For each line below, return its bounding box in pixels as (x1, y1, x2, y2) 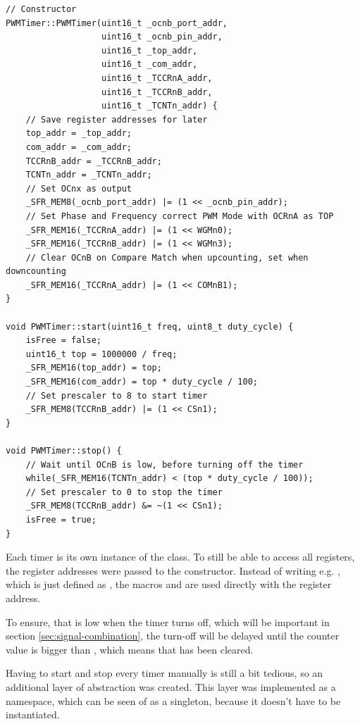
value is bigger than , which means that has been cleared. (6, 642, 254, 656)
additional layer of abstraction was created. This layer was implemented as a (6, 679, 336, 694)
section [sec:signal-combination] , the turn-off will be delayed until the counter (6, 628, 340, 643)
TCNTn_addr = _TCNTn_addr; (25, 170, 152, 180)
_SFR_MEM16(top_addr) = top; (25, 363, 162, 373)
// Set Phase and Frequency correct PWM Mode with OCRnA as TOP (25, 211, 334, 221)
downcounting (6, 266, 66, 277)
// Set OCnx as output (25, 183, 132, 194)
